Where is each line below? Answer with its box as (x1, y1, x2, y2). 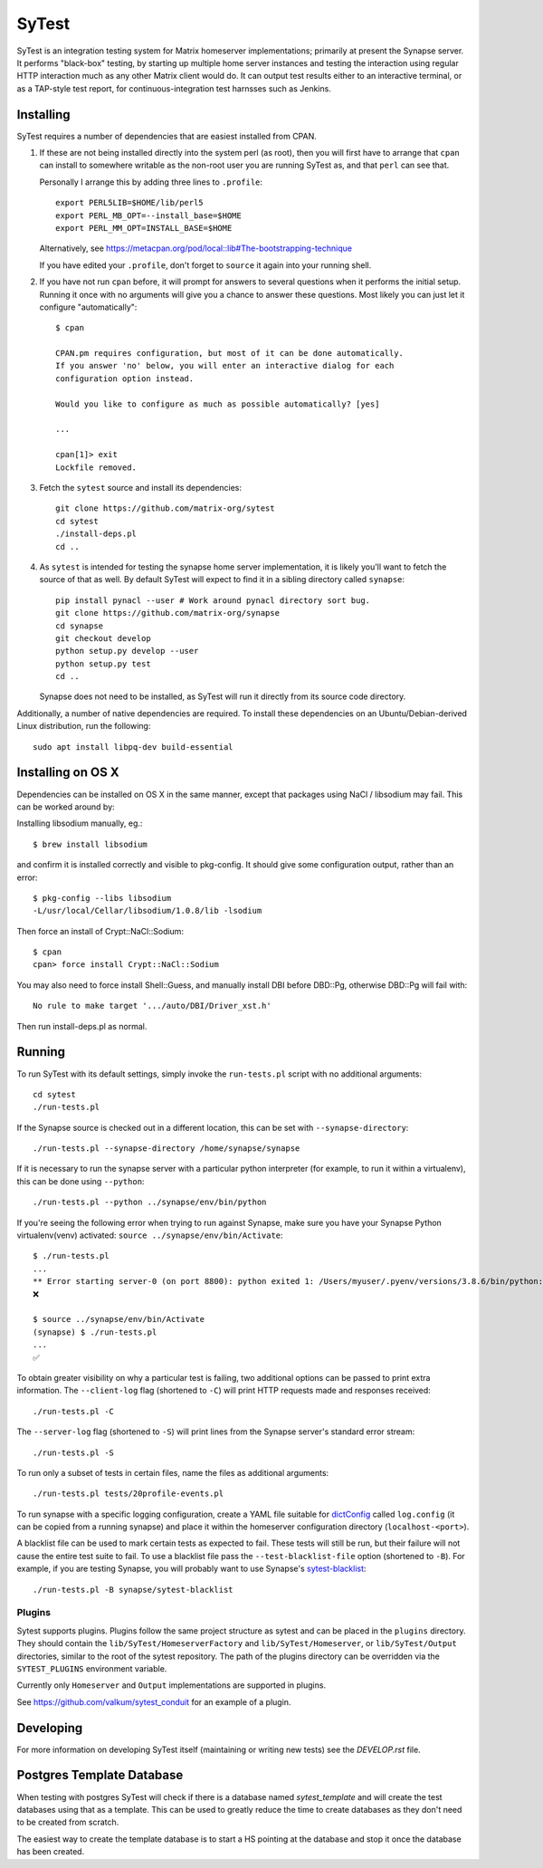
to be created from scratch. (16, 1816, 119, 1828)
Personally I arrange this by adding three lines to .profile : (39, 177, 262, 187)
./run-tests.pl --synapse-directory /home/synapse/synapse (33, 1144, 300, 1154)
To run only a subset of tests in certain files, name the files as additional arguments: (16, 1467, 329, 1478)
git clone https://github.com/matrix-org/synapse (55, 608, 281, 618)
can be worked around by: (16, 801, 115, 812)
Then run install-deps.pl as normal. (16, 1020, 148, 1031)
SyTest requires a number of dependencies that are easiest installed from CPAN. (16, 130, 317, 141)
